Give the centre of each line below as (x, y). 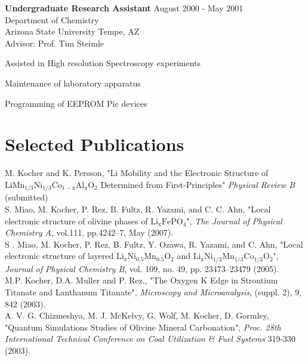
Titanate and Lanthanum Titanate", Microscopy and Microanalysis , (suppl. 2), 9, (153, 291)
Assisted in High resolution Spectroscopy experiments (103, 63)
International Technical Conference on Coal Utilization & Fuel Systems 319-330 (150, 339)
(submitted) (27, 197)
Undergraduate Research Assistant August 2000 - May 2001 (124, 8)
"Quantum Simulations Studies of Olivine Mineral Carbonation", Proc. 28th (143, 327)
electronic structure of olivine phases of (76, 220)
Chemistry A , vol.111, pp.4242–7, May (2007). (89, 232)
